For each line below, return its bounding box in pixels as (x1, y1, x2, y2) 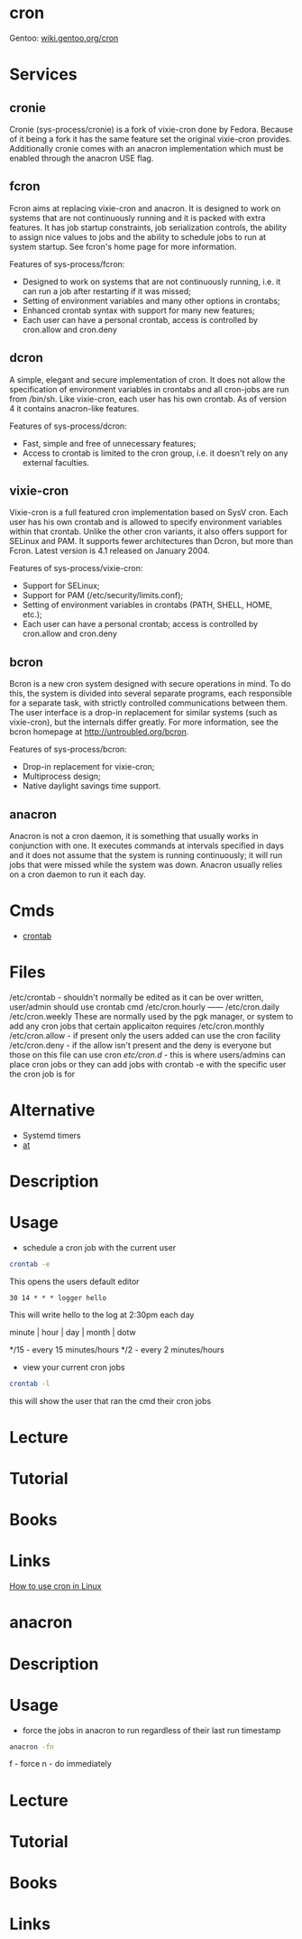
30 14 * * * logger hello (9, 1293, 106, 1302)
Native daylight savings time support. (22, 780, 161, 791)
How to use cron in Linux (9, 1581, 102, 1592)
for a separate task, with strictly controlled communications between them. (9, 697, 288, 708)
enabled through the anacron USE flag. (9, 152, 154, 163)
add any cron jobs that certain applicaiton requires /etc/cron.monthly (9, 1020, 265, 1031)
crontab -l (9, 1379, 50, 1388)
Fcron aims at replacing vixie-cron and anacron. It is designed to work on (9, 202, 281, 214)
